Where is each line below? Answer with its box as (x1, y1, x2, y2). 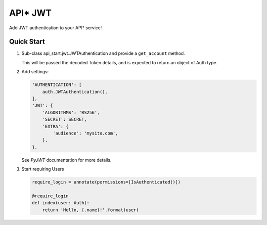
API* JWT (9, 7, 52, 18)
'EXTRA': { (42, 124, 69, 129)
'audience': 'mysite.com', (52, 130, 118, 136)
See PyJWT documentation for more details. (21, 157, 112, 163)
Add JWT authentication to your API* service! (9, 25, 102, 31)
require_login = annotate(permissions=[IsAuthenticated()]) (32, 180, 181, 185)
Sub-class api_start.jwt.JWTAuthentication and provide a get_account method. (21, 50, 185, 56)
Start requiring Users (21, 166, 64, 172)
